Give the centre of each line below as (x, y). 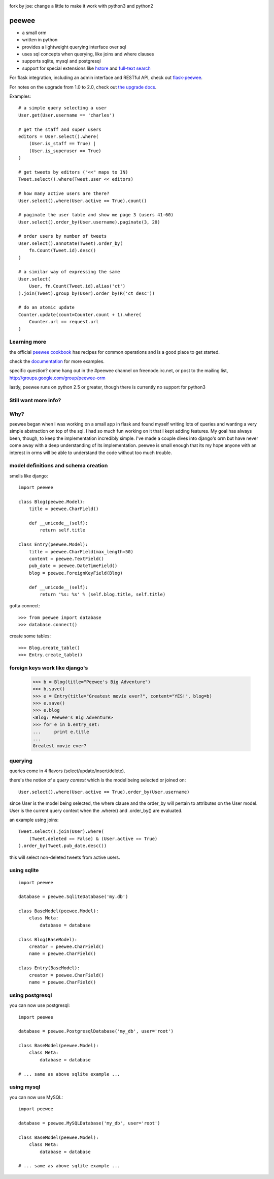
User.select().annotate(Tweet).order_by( (71, 243)
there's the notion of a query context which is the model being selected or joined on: (98, 780)
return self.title (63, 530)
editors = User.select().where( (59, 136)
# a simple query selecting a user (63, 108)
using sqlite (24, 871)
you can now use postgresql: (40, 1005)
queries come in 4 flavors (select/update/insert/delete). (67, 771)
